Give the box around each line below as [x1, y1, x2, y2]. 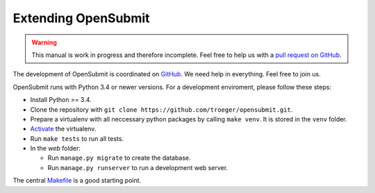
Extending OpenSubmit [12, 10, 150, 26]
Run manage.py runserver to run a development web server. [47, 163, 228, 171]
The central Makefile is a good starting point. [12, 176, 142, 185]
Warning [31, 38, 57, 47]
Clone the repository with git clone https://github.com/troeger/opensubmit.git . [30, 105, 293, 114]
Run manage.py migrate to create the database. [47, 153, 191, 162]
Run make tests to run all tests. [30, 134, 124, 142]
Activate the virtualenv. [30, 125, 97, 133]
